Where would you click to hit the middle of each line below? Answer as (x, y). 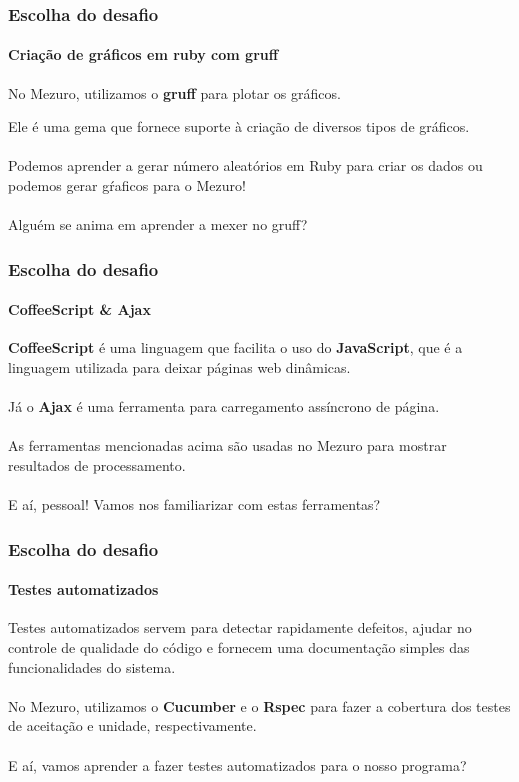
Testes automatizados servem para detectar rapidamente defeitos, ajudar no (240, 627)
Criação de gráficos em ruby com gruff (143, 54)
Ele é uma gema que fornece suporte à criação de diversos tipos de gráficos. (239, 126)
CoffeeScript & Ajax (79, 309)
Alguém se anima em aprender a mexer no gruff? (158, 224)
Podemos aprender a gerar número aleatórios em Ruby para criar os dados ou (245, 165)
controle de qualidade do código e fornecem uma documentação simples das (239, 647)
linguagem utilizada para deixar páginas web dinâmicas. (179, 367)
